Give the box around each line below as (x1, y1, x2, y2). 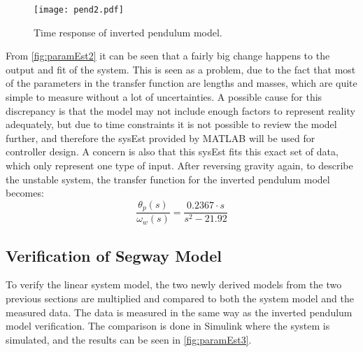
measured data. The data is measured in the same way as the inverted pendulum (6, 304, 353, 319)
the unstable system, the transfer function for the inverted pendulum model (6, 171, 330, 186)
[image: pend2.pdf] (34, 5, 124, 15)
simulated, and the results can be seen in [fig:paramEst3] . (6, 332, 252, 346)
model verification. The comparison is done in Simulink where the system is (6, 318, 330, 333)
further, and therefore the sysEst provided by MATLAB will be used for (6, 130, 315, 145)
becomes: (6, 185, 44, 200)
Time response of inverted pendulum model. (34, 24, 222, 39)
